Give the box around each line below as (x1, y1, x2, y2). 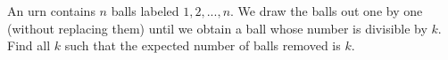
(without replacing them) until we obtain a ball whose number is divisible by (7, 19, 427, 37)
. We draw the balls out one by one (230, 2, 423, 19)
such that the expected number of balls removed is (64, 36, 341, 55)
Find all (7, 36, 51, 55)
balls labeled (111, 2, 179, 19)
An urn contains (7, 2, 95, 19)
